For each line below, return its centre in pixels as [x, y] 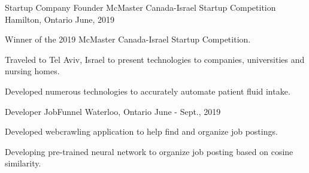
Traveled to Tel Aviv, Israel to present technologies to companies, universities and [155, 59]
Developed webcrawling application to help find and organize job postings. [141, 131]
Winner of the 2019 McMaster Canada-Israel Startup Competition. [128, 39]
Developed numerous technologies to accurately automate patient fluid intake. [148, 91]
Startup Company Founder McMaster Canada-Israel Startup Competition [140, 7]
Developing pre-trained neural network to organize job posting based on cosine [149, 151]
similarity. [23, 163]
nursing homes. [32, 71]
